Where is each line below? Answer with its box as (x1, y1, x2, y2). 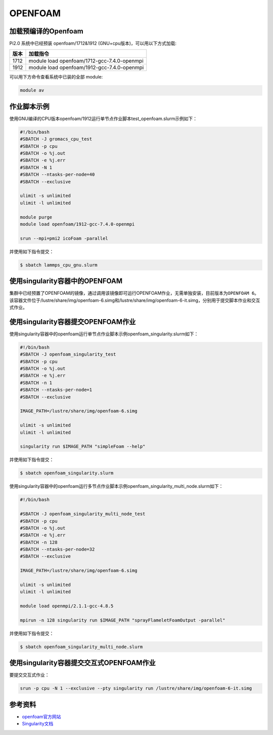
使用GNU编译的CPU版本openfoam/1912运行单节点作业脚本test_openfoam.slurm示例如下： (9, 115, 198, 122)
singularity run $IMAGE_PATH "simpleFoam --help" (20, 444, 146, 449)
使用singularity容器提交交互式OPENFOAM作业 (9, 659, 156, 667)
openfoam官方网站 (22, 713, 61, 719)
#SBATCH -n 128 (20, 539, 58, 545)
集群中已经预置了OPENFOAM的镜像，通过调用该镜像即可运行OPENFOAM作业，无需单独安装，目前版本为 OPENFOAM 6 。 (9, 290, 259, 296)
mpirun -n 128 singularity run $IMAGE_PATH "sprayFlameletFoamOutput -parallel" (20, 617, 225, 623)
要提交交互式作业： (9, 672, 50, 678)
